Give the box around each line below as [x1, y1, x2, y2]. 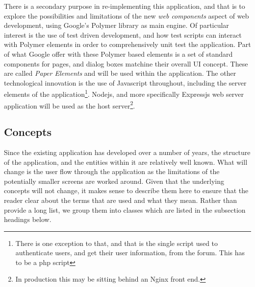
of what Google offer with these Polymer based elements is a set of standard [4, 48, 233, 59]
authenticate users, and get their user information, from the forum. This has [15, 247, 245, 258]
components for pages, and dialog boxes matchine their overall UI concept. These [4, 58, 248, 68]
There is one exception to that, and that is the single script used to [15, 238, 218, 248]
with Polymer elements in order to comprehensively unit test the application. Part [4, 39, 251, 49]
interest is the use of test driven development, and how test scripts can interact [4, 29, 242, 40]
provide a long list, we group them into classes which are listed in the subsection [4, 204, 246, 215]
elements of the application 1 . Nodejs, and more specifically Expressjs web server [4, 88, 244, 99]
